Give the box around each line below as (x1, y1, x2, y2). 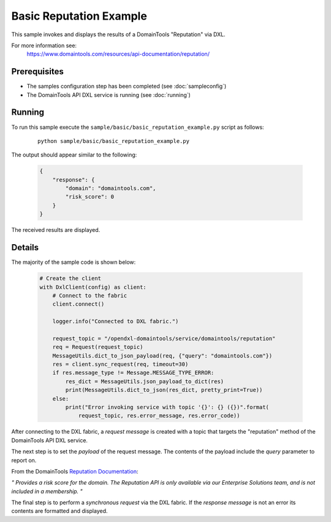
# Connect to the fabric (52, 292, 127, 299)
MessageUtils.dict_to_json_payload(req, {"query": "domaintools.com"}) (52, 352, 273, 359)
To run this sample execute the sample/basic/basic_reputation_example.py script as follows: (11, 123, 264, 131)
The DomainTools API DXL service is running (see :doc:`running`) (26, 91, 191, 98)
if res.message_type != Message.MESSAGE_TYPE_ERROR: (52, 369, 215, 377)
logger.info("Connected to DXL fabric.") (52, 318, 179, 325)
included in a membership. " (11, 488, 83, 495)
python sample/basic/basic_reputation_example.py (37, 137, 190, 144)
